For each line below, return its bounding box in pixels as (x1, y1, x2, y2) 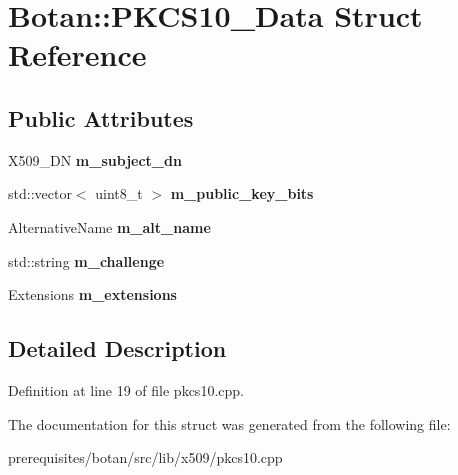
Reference (8, 34, 147, 75)
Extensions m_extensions (8, 284, 177, 305)
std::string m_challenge (8, 250, 165, 271)
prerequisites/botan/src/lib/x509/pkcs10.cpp (8, 447, 283, 468)
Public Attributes (8, 102, 194, 133)
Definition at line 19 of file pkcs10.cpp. (8, 379, 244, 400)
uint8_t (95, 183, 143, 204)
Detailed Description (8, 333, 227, 364)
